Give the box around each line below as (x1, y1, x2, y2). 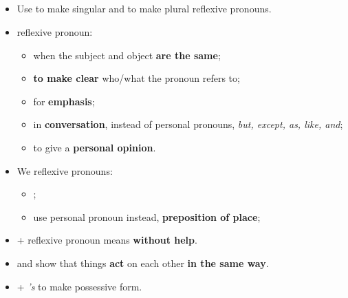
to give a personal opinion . (33, 140, 156, 154)
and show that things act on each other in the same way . (17, 255, 269, 270)
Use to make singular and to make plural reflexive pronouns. (17, 1, 272, 16)
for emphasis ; (33, 94, 95, 108)
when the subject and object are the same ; (33, 47, 221, 62)
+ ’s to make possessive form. (17, 279, 142, 293)
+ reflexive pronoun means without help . (17, 233, 197, 247)
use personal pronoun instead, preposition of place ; (33, 209, 261, 224)
